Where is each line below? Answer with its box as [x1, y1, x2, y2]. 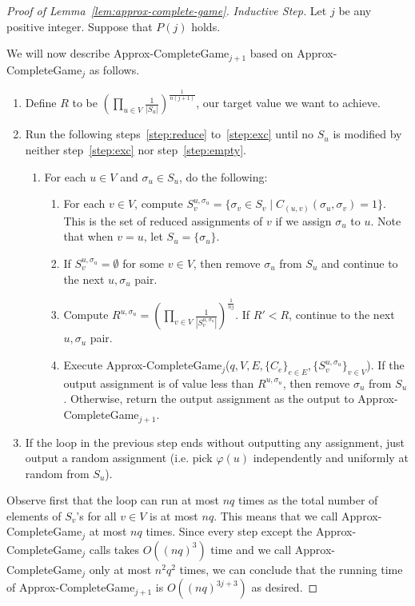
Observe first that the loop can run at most [6, 492, 219, 508]
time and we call [210, 540, 292, 557]
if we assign [275, 212, 332, 229]
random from [25, 464, 90, 481]
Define [25, 94, 57, 111]
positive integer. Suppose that [6, 18, 153, 34]
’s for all [76, 507, 117, 524]
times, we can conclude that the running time [179, 560, 403, 577]
